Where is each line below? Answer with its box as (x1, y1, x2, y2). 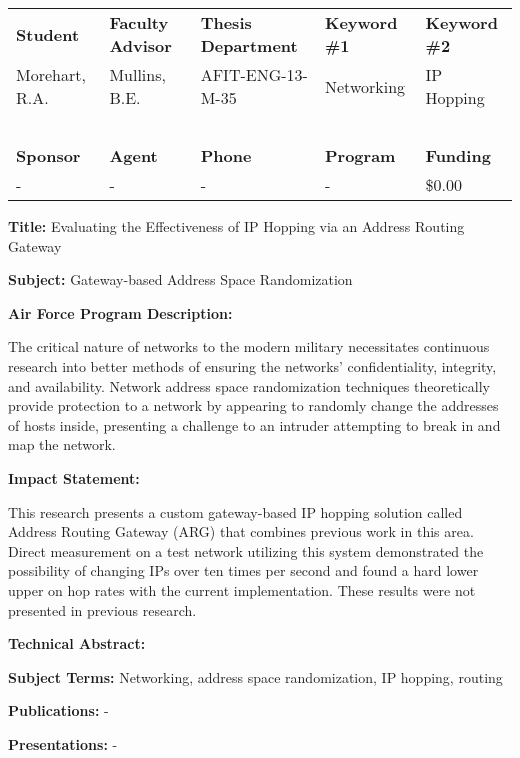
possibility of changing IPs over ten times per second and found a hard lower (8, 560, 479, 581)
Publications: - (8, 700, 109, 721)
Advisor (109, 34, 172, 57)
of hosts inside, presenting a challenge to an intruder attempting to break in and (8, 414, 501, 435)
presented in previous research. (8, 599, 197, 620)
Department (200, 34, 298, 57)
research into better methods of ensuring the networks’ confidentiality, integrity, (8, 355, 497, 376)
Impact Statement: (8, 467, 140, 488)
